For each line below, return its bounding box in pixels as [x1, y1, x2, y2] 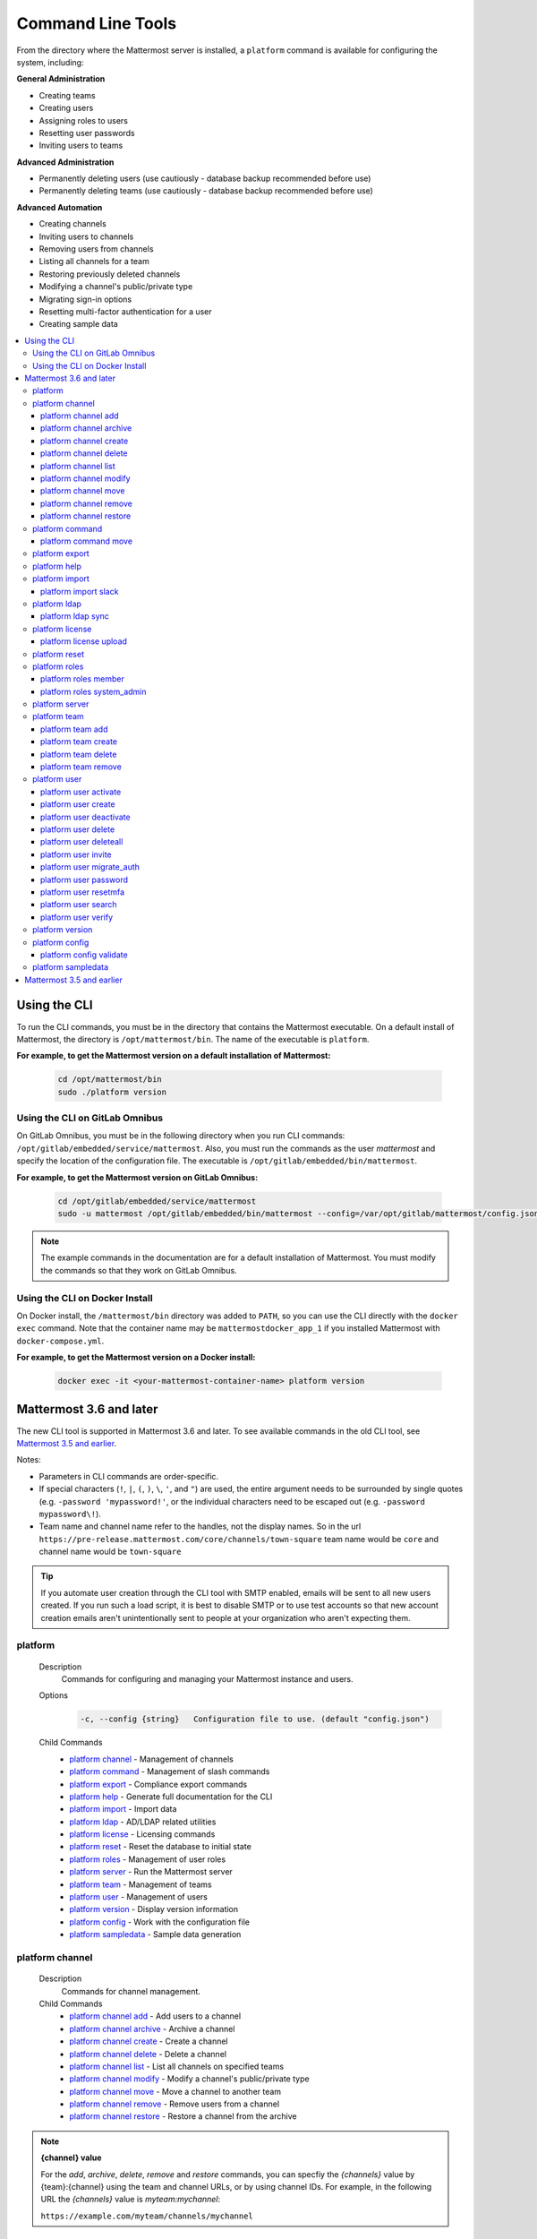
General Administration [16, 73, 106, 84]
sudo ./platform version [57, 1086, 167, 1097]
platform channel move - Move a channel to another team [69, 2086, 282, 2097]
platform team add [40, 724, 108, 734]
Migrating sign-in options [38, 294, 132, 305]
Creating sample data [38, 319, 118, 330]
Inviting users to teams [38, 140, 124, 151]
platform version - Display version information [69, 1904, 239, 1915]
